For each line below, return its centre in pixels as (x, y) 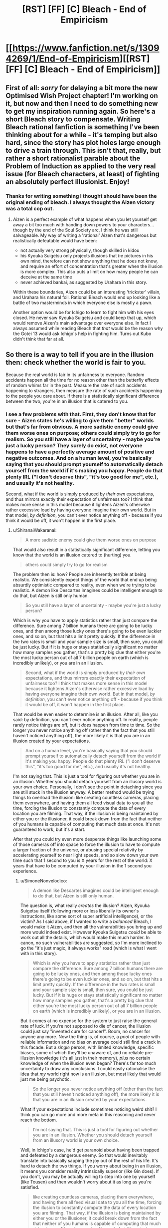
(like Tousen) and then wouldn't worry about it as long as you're (86, 1182)
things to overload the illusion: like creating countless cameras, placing (86, 797)
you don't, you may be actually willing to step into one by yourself (88, 1176)
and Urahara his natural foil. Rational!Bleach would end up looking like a (86, 297)
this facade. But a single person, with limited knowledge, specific (87, 1047)
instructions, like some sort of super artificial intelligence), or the (86, 916)
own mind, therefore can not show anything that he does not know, (89, 261)
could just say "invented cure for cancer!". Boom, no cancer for (85, 1031)
